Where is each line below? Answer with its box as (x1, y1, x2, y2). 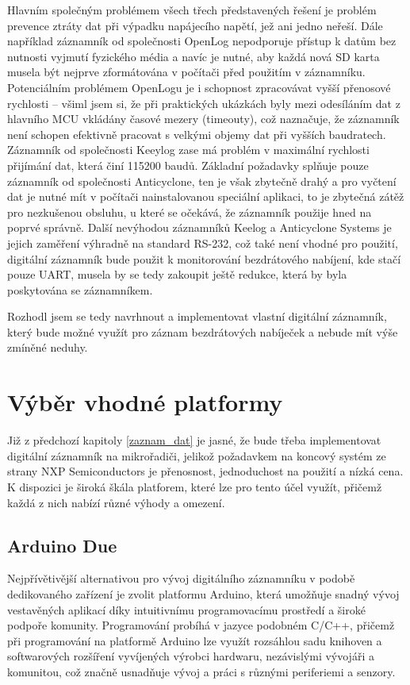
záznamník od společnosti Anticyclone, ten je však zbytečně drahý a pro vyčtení (7, 172, 397, 189)
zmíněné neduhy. (7, 339, 88, 356)
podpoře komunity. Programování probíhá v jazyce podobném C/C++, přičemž (7, 617, 395, 633)
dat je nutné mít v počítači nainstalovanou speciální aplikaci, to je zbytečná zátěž (7, 188, 404, 205)
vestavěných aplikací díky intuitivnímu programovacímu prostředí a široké (7, 601, 366, 618)
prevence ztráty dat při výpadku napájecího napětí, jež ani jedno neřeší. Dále (7, 17, 383, 33)
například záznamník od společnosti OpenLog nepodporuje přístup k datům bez (7, 33, 397, 49)
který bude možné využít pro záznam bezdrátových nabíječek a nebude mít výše (7, 323, 398, 340)
